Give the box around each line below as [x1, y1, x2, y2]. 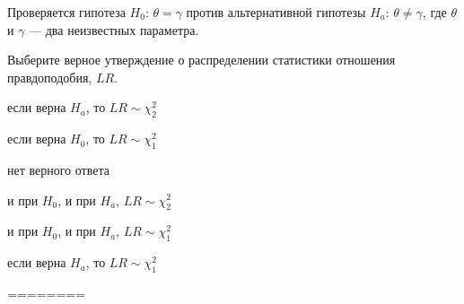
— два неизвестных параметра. [29, 20, 199, 39]
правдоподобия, [7, 67, 92, 86]
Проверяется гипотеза [7, 3, 126, 21]
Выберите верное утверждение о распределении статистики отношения [7, 50, 396, 69]
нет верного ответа [7, 160, 109, 178]
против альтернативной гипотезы [186, 3, 366, 21]
